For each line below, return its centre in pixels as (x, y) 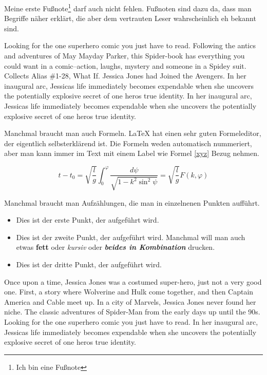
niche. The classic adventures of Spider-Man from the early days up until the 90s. (132, 312)
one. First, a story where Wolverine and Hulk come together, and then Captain (129, 292)
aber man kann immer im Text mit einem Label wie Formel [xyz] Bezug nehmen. (132, 153)
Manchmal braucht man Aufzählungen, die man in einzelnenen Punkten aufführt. (132, 202)
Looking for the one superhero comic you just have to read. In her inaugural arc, (131, 321)
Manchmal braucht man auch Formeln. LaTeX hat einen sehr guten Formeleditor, (133, 133)
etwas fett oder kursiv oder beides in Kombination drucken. (116, 247)
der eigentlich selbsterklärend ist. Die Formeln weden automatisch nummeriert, (128, 143)
